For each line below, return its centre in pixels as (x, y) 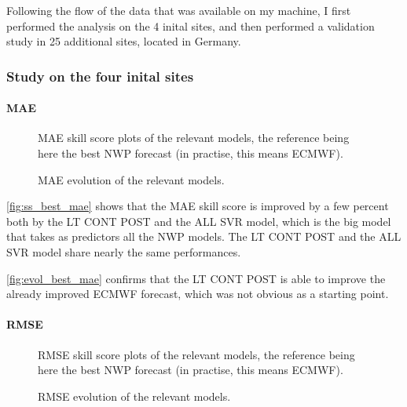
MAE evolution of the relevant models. (131, 179)
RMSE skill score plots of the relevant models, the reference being (196, 354)
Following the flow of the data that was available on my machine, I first (179, 10)
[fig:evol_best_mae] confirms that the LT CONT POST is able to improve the (196, 278)
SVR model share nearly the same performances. (124, 251)
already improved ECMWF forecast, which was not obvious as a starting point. (198, 294)
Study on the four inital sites (100, 76)
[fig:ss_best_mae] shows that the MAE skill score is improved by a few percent (198, 206)
